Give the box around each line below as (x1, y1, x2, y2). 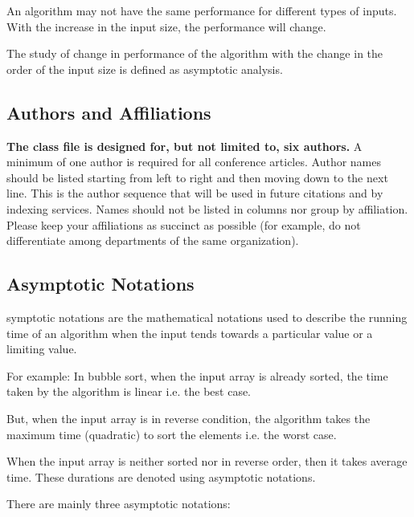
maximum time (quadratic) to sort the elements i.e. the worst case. (6, 425, 337, 442)
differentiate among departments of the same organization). (6, 232, 299, 249)
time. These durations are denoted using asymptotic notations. (6, 468, 316, 485)
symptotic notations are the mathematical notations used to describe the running (6, 308, 408, 325)
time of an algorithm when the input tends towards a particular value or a (6, 324, 373, 341)
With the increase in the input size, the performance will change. (6, 18, 326, 35)
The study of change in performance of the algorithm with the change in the (6, 45, 383, 62)
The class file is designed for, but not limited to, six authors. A (6, 137, 363, 154)
